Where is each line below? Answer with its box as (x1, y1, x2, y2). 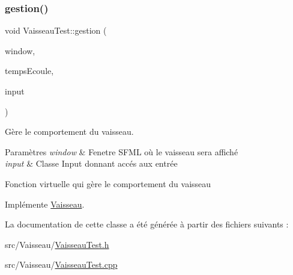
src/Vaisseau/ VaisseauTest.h (5, 238, 109, 250)
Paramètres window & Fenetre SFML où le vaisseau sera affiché (5, 145, 238, 158)
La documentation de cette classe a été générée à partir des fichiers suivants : (5, 218, 289, 230)
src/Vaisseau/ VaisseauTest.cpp (5, 258, 118, 271)
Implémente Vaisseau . (5, 197, 85, 210)
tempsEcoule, (5, 64, 54, 77)
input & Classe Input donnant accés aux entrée (5, 157, 178, 170)
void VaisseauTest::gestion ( (5, 24, 107, 37)
